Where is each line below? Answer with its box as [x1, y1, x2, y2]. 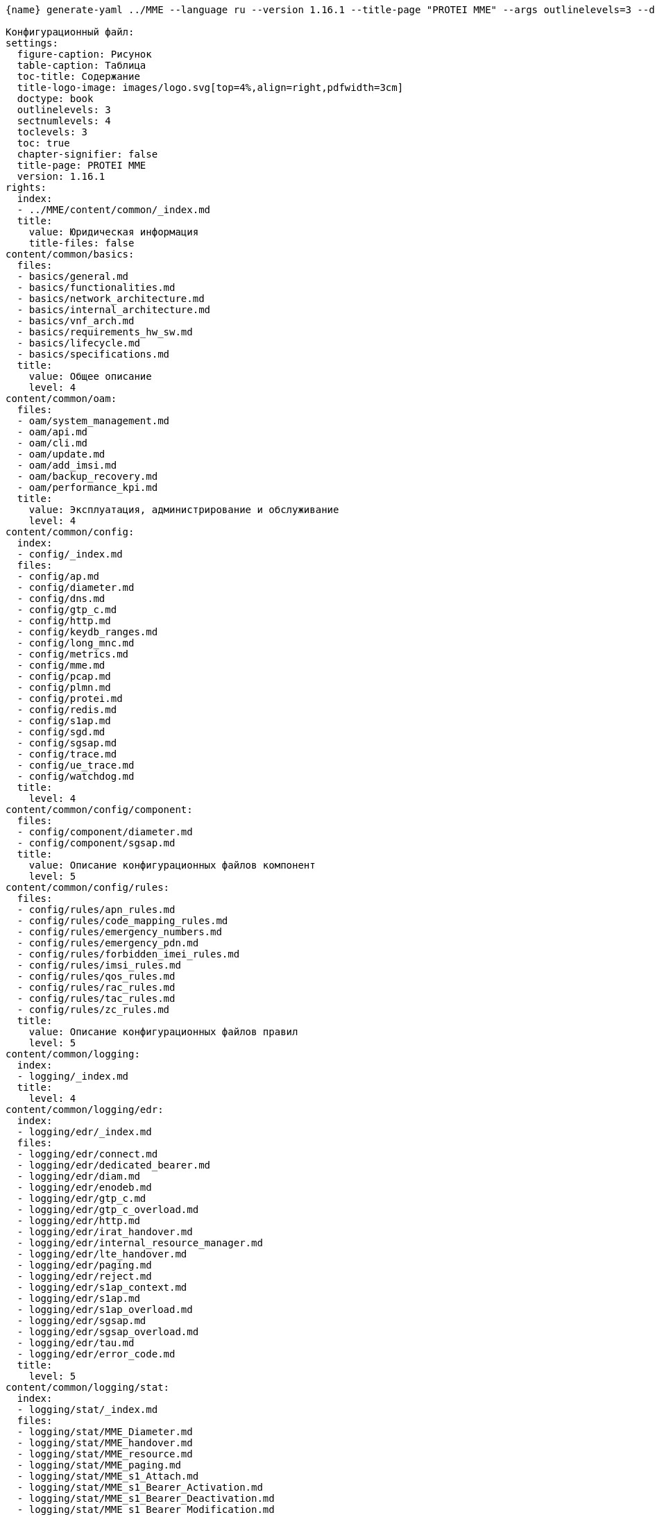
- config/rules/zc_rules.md [17, 1004, 170, 1015]
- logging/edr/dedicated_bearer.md [17, 1160, 211, 1171]
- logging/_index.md [17, 1071, 129, 1082]
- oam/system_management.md [17, 415, 170, 426]
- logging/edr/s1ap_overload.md [17, 1304, 193, 1315]
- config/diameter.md [17, 582, 135, 593]
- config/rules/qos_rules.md [17, 971, 176, 982]
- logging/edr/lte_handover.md [17, 1248, 187, 1259]
